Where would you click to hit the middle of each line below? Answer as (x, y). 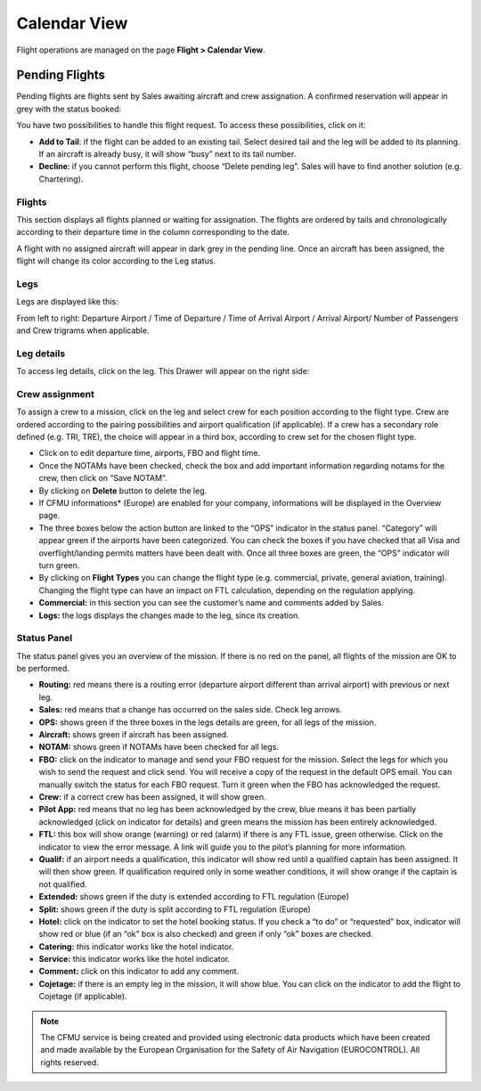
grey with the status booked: (69, 109)
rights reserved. (70, 1062)
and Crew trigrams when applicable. (83, 330)
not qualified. (63, 884)
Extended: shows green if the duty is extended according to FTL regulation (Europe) (194, 897)
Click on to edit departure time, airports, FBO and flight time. (150, 453)
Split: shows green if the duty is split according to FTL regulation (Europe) (175, 909)
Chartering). (61, 179)
